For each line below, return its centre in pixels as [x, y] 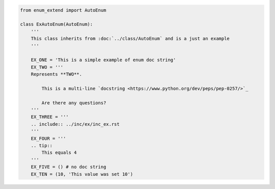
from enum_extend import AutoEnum [63, 10]
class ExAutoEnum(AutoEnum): [57, 24]
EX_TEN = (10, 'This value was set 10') [82, 174]
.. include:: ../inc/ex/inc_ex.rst [75, 124]
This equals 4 [59, 153]
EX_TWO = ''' [47, 67]
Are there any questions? [74, 103]
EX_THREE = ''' [50, 117]
